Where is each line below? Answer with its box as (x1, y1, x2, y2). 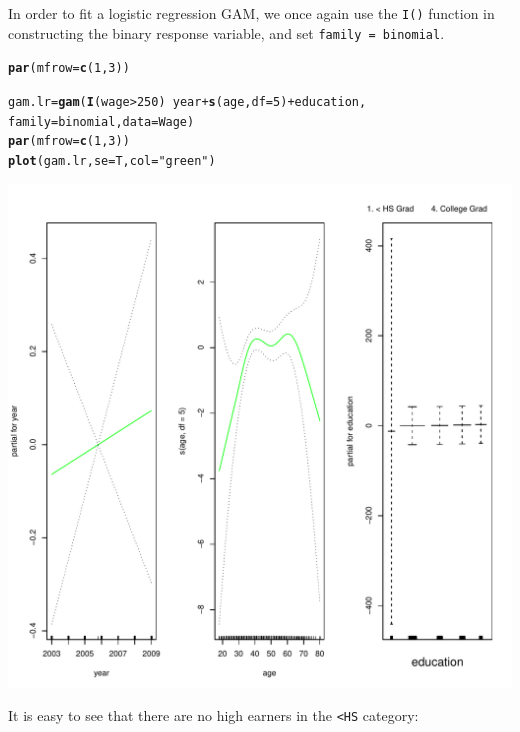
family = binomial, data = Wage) (8, 114, 195, 129)
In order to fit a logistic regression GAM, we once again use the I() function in (8, 3, 495, 23)
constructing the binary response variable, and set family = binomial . (8, 22, 445, 43)
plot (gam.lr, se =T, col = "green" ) (8, 153, 216, 168)
